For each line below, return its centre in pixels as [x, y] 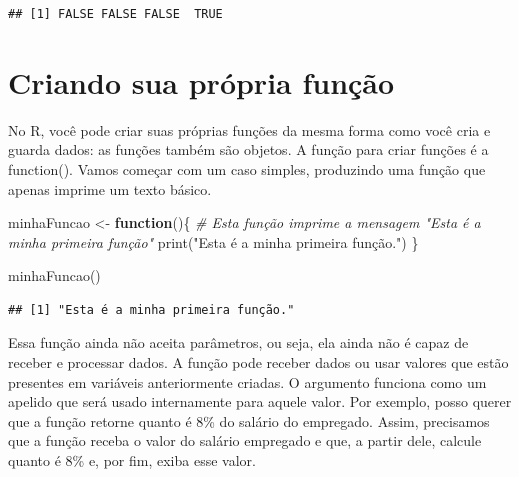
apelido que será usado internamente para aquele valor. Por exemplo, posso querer [260, 401]
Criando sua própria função [201, 81]
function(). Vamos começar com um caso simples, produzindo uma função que [247, 168]
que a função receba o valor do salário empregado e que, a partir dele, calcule [245, 440]
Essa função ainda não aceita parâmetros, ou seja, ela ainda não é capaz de [238, 342]
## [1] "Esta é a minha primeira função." [151, 309]
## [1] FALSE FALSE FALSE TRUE [115, 14]
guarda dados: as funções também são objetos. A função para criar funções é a [248, 149]
